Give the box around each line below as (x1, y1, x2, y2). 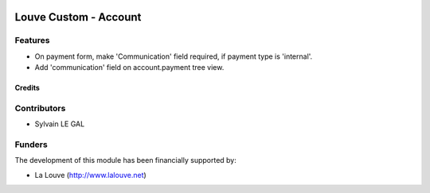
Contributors (14, 102, 66, 114)
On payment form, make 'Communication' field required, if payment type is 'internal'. (34, 52, 313, 61)
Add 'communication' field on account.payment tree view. (34, 63, 225, 72)
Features (14, 35, 50, 46)
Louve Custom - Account (14, 10, 142, 24)
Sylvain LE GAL (34, 119, 85, 129)
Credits (14, 83, 40, 93)
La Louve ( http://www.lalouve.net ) (34, 170, 147, 179)
